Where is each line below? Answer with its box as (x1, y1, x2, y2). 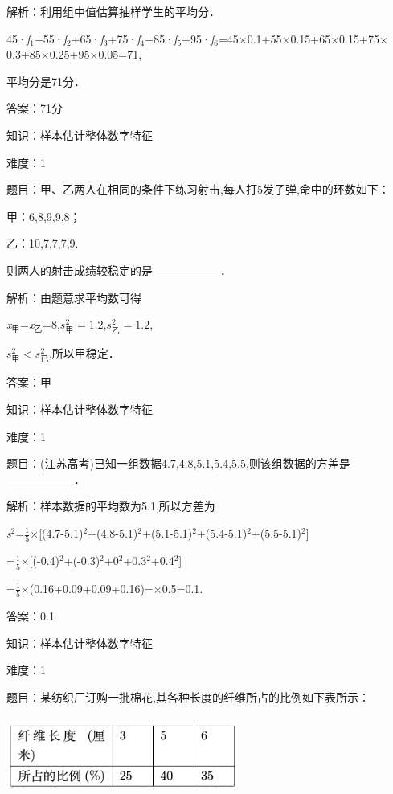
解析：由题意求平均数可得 (6, 289, 141, 305)
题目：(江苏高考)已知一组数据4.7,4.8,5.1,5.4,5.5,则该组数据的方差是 (6, 455, 350, 472)
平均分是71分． (6, 72, 85, 89)
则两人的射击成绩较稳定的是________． (6, 261, 231, 278)
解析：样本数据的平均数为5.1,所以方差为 (6, 497, 215, 514)
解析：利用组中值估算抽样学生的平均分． (6, 3, 220, 19)
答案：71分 (6, 100, 63, 117)
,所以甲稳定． (48, 345, 120, 362)
